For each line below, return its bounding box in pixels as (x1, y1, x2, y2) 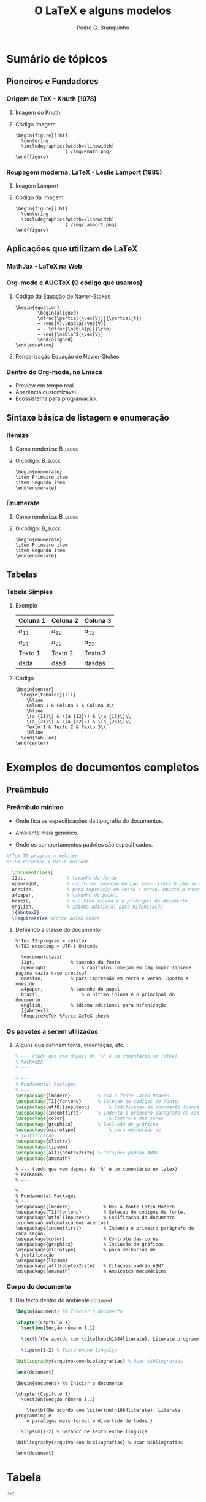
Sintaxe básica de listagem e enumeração (6, 413, 170, 423)
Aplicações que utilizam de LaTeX (6, 243, 138, 254)
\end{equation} (15, 341, 55, 348)
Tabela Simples (6, 588, 53, 597)
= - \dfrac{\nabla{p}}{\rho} (37, 326, 112, 332)
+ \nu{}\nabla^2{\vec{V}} (37, 331, 104, 337)
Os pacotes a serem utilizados (6, 1027, 98, 1036)
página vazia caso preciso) (15, 970, 87, 977)
